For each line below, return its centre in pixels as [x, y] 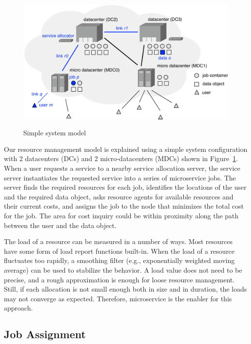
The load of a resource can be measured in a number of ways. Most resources [118, 241]
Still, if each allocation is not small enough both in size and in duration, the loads [125, 289]
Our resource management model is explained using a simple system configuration [126, 149]
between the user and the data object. [60, 225]
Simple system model [55, 133]
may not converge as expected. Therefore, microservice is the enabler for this [118, 298]
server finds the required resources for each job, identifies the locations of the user [125, 187]
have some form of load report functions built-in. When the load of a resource [119, 251]
